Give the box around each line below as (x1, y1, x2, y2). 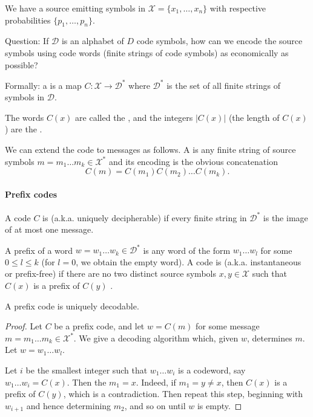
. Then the (67, 375, 107, 388)
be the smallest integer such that (25, 363, 148, 376)
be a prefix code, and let (54, 320, 145, 332)
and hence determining (26, 399, 111, 412)
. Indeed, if (136, 375, 176, 388)
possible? (5, 58, 38, 71)
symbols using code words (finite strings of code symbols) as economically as (5, 46, 289, 59)
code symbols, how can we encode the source (136, 34, 303, 47)
